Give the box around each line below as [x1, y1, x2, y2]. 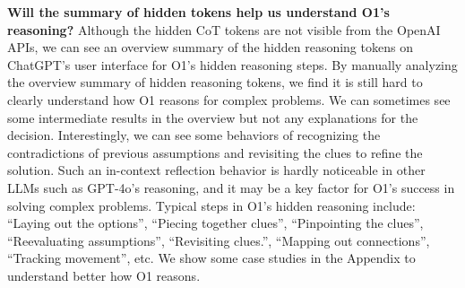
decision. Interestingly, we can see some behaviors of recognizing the [7, 126, 381, 144]
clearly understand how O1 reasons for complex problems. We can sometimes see [7, 90, 451, 109]
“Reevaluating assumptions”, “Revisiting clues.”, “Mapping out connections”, [7, 231, 430, 249]
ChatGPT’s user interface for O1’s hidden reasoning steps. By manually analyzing [7, 55, 458, 74]
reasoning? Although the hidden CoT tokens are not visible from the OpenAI [7, 20, 441, 39]
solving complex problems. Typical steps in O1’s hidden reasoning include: [7, 196, 416, 214]
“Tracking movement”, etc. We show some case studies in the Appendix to [7, 249, 416, 267]
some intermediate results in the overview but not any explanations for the [7, 108, 418, 127]
